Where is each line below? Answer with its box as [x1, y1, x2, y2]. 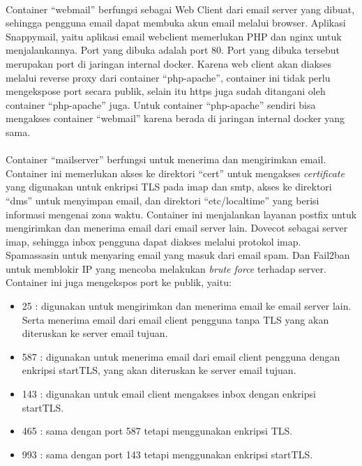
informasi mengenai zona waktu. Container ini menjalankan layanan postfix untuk [6, 206, 357, 221]
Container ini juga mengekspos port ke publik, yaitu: [6, 275, 232, 290]
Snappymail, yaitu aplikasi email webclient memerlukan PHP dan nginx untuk [6, 29, 342, 43]
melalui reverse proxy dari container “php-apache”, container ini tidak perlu [6, 70, 331, 84]
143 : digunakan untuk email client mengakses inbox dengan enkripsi [22, 386, 316, 401]
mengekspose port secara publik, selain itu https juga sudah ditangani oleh [6, 84, 326, 98]
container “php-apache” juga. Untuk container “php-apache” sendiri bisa [6, 97, 316, 112]
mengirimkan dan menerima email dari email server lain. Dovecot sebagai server [6, 220, 348, 235]
